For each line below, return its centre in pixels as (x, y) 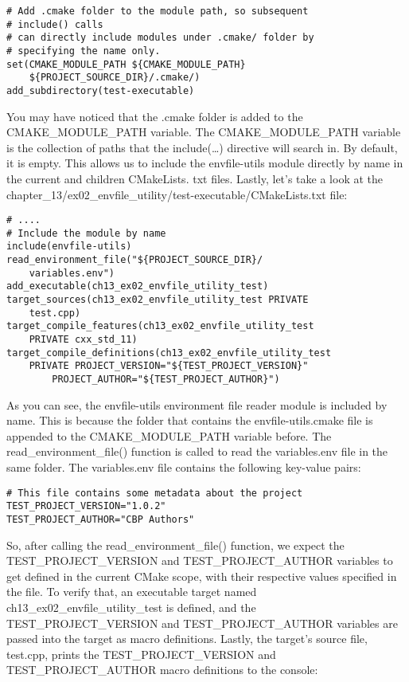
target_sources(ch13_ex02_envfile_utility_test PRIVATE (158, 300)
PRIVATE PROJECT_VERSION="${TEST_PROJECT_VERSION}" (169, 366)
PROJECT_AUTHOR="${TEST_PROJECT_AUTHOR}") (166, 380)
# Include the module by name (86, 233)
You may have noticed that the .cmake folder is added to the (155, 116)
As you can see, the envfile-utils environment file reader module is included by (197, 404)
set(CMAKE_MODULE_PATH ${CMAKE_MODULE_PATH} (126, 64)
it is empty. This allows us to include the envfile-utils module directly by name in (205, 163)
